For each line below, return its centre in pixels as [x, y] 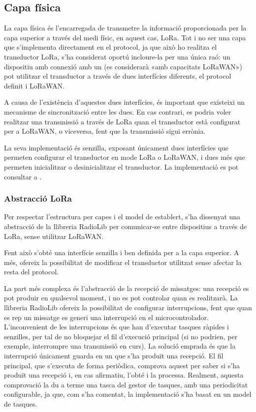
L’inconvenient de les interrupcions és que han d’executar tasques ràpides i [116, 327]
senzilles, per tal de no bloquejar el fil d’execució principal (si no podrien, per [121, 336]
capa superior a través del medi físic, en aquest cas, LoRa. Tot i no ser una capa [125, 37]
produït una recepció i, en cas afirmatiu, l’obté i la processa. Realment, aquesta [124, 375]
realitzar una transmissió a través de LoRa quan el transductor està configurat [122, 121]
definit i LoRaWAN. [34, 85]
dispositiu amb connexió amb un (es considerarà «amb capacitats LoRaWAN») [123, 66]
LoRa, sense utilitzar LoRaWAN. [54, 236]
